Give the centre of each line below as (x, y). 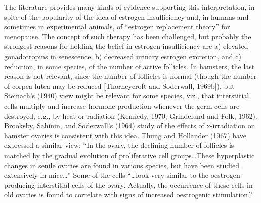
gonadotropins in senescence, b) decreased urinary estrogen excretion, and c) (123, 56)
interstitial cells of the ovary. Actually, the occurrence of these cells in (145, 185)
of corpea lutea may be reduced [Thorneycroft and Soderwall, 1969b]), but (119, 86)
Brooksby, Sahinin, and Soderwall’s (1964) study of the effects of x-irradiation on (130, 125)
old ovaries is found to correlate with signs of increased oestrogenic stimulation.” (128, 195)
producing (20, 185)
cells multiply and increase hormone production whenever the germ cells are (122, 105)
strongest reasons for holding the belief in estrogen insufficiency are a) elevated (126, 46)
